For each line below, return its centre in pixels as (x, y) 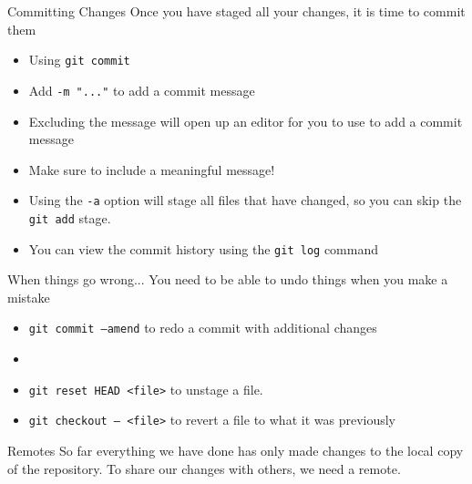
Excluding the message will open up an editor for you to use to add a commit (246, 121)
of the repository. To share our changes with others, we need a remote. (204, 468)
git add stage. (70, 217)
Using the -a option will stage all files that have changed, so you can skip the (245, 200)
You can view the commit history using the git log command (203, 248)
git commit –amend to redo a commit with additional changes (203, 328)
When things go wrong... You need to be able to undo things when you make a (228, 279)
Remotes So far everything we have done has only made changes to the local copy (236, 450)
